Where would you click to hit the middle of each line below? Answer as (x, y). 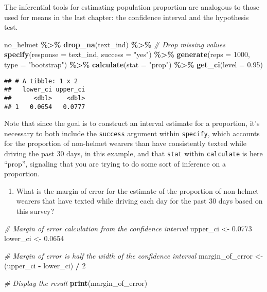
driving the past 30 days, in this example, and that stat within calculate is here (133, 153)
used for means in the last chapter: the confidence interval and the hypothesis (127, 17)
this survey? (35, 211)
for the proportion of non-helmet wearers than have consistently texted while (125, 143)
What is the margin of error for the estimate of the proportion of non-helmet (137, 190)
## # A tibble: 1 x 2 (41, 81)
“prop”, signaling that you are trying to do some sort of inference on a (115, 163)
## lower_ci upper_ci (45, 90)
